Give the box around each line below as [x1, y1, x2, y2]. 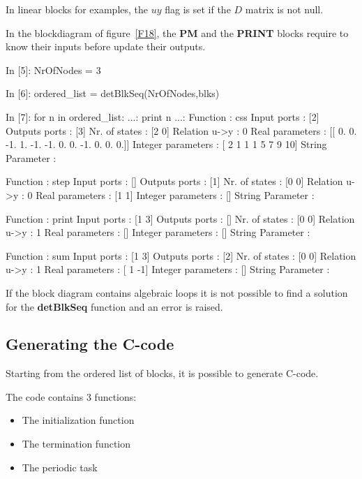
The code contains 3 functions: [6, 389, 137, 404]
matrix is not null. [245, 2, 324, 16]
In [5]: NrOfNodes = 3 [6, 62, 101, 77]
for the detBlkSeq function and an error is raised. [6, 299, 223, 314]
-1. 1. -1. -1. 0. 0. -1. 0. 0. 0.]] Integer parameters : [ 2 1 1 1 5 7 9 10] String [6, 137, 327, 152]
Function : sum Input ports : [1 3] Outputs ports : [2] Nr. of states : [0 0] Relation [6, 248, 356, 263]
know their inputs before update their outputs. [6, 39, 206, 54]
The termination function [22, 436, 131, 451]
